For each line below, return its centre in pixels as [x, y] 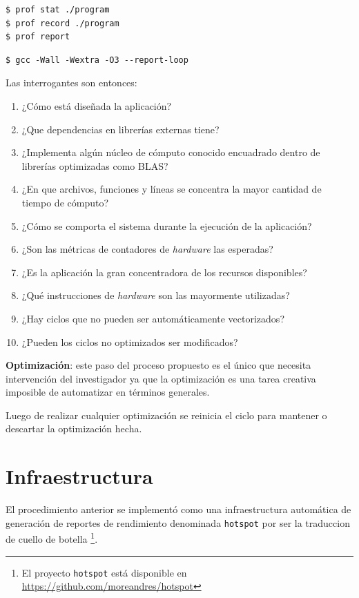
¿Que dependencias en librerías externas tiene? [120, 129]
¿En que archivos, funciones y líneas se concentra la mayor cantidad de [172, 189]
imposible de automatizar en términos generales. [108, 392]
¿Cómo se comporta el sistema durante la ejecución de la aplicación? [167, 225]
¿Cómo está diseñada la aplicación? [97, 105]
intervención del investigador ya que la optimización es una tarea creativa [161, 378]
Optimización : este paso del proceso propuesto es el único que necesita [158, 365]
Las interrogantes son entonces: [71, 83]
